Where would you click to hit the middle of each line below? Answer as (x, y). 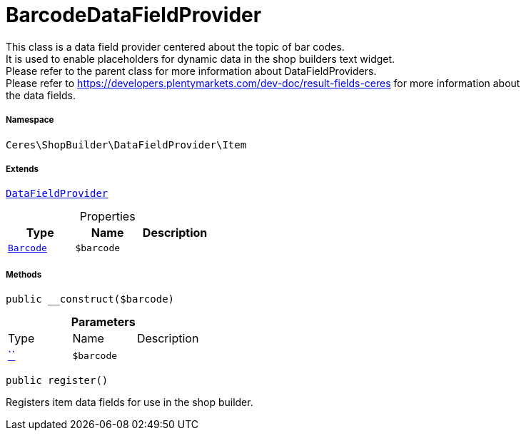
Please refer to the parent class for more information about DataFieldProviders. (191, 71)
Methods (24, 274)
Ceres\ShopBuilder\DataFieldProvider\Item (126, 145)
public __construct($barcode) (90, 299)
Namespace (30, 120)
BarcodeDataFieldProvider (134, 15)
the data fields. (41, 95)
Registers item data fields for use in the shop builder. (130, 402)
